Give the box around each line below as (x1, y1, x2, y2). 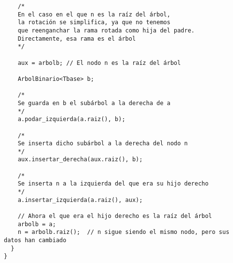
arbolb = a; (17, 220, 56, 228)
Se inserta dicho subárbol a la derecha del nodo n (17, 140, 188, 147)
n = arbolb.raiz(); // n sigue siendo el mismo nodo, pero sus (17, 229, 230, 236)
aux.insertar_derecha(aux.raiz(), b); (17, 156, 143, 163)
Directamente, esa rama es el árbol (17, 35, 136, 42)
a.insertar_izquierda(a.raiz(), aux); (17, 196, 143, 203)
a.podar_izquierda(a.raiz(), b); (17, 116, 125, 123)
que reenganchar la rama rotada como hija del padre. (17, 27, 195, 34)
